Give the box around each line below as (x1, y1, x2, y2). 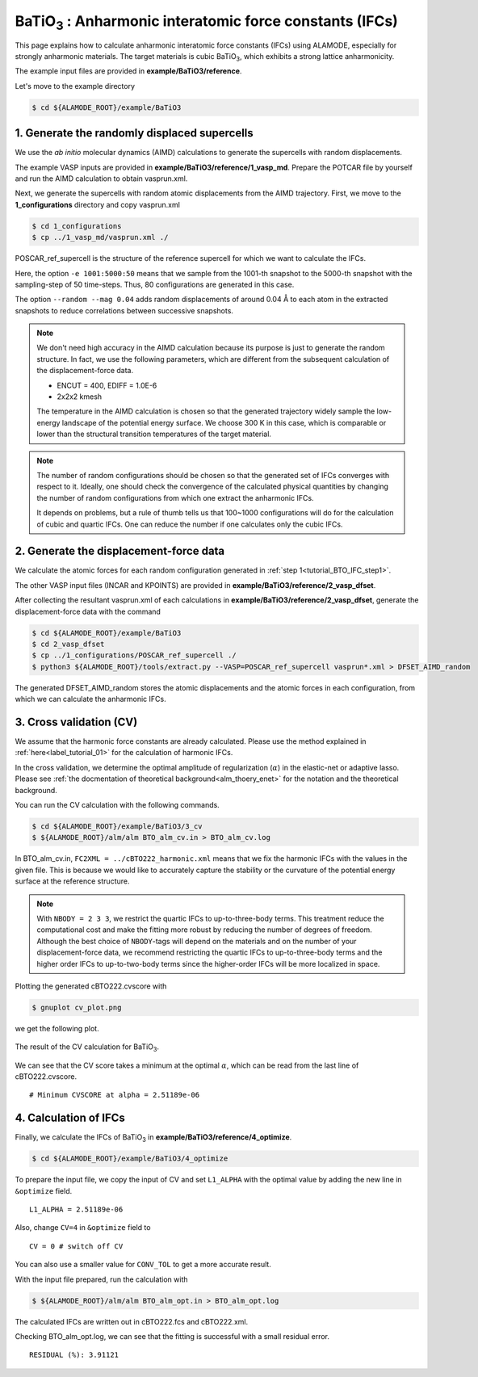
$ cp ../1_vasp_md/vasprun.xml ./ (31, 233, 169, 242)
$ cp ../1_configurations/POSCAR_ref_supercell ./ (31, 651, 237, 660)
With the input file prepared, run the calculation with (15, 1274, 189, 1284)
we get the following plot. (15, 1023, 100, 1033)
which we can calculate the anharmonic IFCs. (15, 695, 166, 704)
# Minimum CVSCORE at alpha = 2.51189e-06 (29, 1090, 200, 1100)
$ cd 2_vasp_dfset (31, 640, 105, 649)
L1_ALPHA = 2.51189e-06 (29, 1205, 124, 1215)
